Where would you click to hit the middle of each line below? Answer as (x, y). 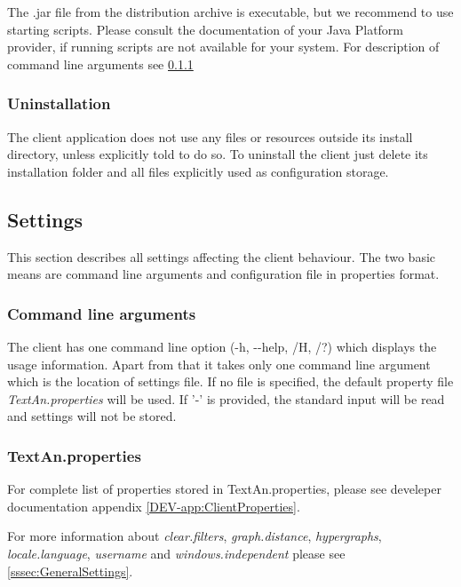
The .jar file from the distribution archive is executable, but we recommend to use (230, 12)
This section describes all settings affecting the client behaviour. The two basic (222, 256)
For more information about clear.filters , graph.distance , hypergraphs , (195, 536)
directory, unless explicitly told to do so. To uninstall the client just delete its (218, 154)
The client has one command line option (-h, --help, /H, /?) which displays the (222, 346)
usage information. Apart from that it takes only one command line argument (219, 364)
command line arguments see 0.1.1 (100, 63)
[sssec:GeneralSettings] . (70, 571)
